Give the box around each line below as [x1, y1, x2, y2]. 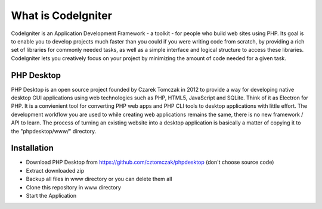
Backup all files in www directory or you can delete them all [26, 176, 172, 183]
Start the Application [26, 192, 77, 199]
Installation [11, 143, 54, 153]
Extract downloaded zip [26, 167, 85, 174]
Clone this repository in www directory [26, 183, 122, 191]
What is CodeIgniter [11, 9, 113, 22]
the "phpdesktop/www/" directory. [11, 127, 97, 135]
